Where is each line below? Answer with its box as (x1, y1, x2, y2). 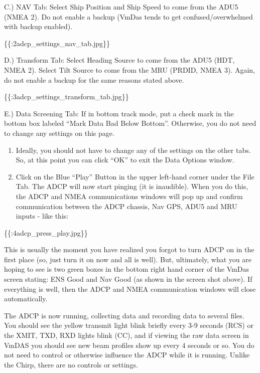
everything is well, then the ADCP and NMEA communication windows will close (4, 283, 256, 294)
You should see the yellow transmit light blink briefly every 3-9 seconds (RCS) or (4, 320, 253, 330)
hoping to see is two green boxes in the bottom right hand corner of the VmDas (4, 264, 249, 274)
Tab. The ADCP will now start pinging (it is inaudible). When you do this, (16, 181, 248, 192)
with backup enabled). (4, 21, 73, 32)
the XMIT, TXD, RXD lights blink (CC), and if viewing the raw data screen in (4, 330, 249, 340)
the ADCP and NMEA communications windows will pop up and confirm (16, 191, 243, 201)
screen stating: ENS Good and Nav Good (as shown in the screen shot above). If (4, 274, 252, 284)
